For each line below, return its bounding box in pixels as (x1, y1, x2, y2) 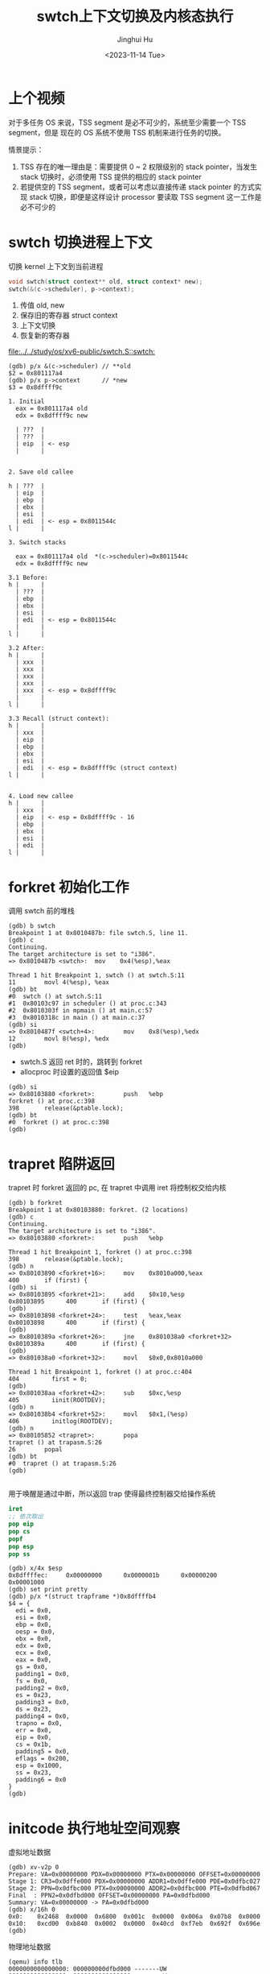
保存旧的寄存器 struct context (19, 311, 118, 321)
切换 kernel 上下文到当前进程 (8, 261, 104, 271)
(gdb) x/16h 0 (8, 1906, 56, 1914)
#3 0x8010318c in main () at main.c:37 (8, 1014, 146, 1022)
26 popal (8, 1446, 63, 1454)
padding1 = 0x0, (15, 1670, 70, 1678)
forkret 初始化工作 (8, 878, 130, 896)
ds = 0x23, (15, 1705, 52, 1714)
